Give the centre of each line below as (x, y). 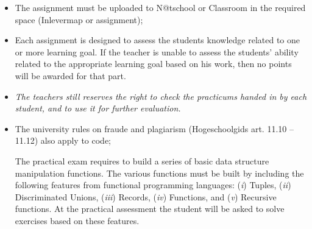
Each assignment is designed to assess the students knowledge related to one (158, 40)
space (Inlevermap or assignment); (79, 19)
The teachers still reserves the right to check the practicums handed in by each (161, 96)
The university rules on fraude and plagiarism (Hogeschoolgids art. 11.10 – (154, 128)
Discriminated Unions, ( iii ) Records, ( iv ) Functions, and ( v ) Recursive (146, 196)
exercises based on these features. (77, 220)
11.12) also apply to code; (63, 140)
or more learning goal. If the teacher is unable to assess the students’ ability (157, 51)
